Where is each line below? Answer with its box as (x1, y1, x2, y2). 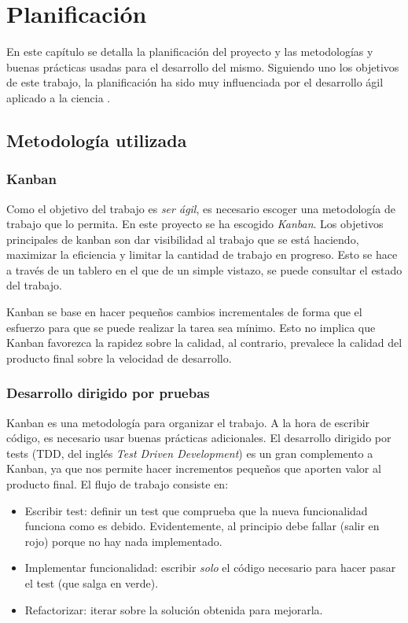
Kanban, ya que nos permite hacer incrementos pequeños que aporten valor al (6, 460, 381, 477)
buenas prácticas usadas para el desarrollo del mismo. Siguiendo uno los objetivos (6, 58, 399, 75)
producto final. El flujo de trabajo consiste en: (6, 476, 229, 492)
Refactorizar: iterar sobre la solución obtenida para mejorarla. (24, 601, 323, 617)
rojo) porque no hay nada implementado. (24, 533, 222, 549)
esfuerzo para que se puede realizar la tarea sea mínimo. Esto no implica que (6, 319, 376, 335)
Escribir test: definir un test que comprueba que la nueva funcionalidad (24, 502, 368, 518)
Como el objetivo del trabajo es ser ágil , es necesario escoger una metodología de (6, 200, 395, 216)
